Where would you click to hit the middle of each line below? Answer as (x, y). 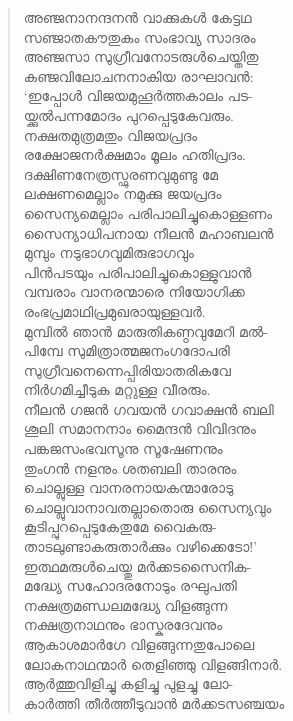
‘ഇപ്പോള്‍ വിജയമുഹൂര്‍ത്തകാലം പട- (138, 95)
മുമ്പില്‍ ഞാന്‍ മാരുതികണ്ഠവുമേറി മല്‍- (146, 330)
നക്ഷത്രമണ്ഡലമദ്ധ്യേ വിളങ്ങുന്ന (125, 604)
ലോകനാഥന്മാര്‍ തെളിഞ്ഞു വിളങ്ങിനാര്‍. (153, 663)
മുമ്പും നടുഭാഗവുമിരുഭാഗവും (108, 252)
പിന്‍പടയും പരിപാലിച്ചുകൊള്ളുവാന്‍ (137, 271)
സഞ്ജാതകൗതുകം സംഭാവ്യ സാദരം (139, 36)
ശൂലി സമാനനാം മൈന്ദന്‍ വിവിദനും (139, 428)
